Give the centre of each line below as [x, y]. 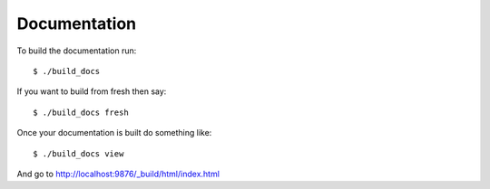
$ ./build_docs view [78, 153]
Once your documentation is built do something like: [114, 133]
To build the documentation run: [77, 51]
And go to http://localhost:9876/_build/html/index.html [118, 174]
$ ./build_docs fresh [81, 112]
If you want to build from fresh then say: [92, 91]
